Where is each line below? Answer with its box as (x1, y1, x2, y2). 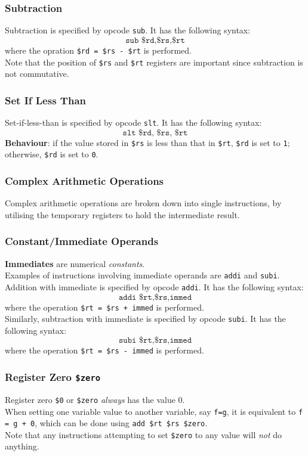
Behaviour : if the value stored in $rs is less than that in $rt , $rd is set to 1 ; (5, 136, 290, 148)
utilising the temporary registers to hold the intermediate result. (5, 208, 240, 221)
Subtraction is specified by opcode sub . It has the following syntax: (5, 24, 251, 36)
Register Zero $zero (5, 369, 101, 384)
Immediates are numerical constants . (5, 257, 145, 269)
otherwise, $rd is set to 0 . (5, 148, 98, 160)
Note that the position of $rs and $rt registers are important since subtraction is (5, 55, 303, 68)
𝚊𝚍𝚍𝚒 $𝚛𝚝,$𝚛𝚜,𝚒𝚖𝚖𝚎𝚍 (119, 293, 192, 302)
